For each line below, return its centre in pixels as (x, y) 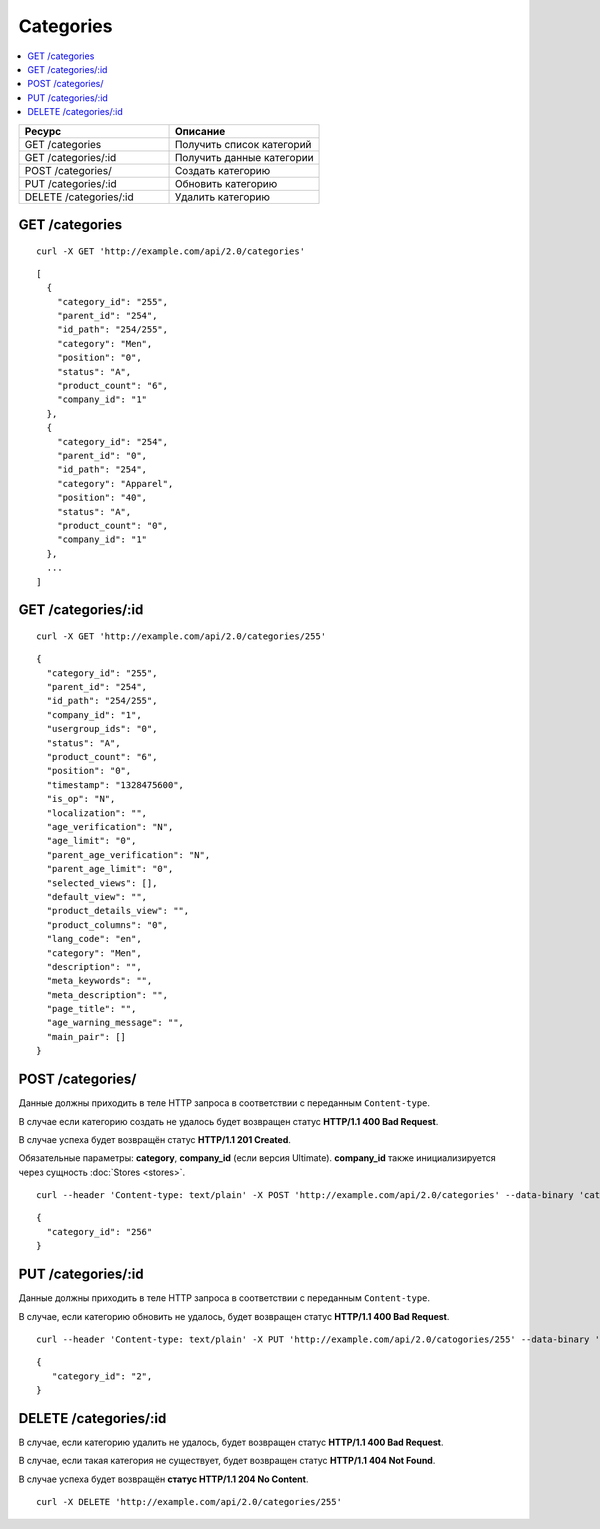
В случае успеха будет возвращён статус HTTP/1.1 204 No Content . (163, 1479)
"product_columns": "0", (107, 924)
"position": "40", (102, 498)
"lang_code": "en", (94, 939)
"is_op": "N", (81, 799)
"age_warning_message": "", (115, 1023)
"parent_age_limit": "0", (110, 869)
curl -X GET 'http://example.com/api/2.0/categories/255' (181, 636)
